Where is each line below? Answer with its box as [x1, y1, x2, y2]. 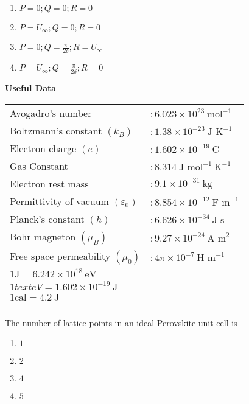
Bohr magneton [10, 229, 76, 243]
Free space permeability [10, 248, 111, 263]
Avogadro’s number [10, 105, 92, 120]
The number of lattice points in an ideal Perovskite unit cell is [5, 316, 237, 329]
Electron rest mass [10, 176, 89, 190]
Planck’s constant [10, 211, 85, 226]
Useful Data [5, 82, 57, 94]
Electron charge [10, 141, 77, 155]
